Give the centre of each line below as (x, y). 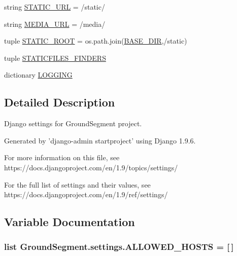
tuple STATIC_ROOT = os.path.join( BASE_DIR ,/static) (96, 41)
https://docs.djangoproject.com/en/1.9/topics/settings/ (91, 167)
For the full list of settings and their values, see (77, 184)
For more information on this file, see (62, 157)
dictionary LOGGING (38, 75)
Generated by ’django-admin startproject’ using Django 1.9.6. (100, 140)
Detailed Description (60, 102)
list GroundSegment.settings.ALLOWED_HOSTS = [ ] (119, 247)
